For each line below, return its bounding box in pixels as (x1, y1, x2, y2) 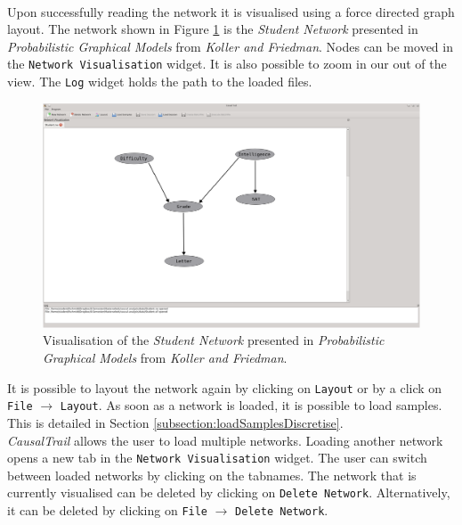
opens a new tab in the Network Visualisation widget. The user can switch (7, 448, 427, 467)
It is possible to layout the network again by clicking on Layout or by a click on (7, 378, 442, 397)
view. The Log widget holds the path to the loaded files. (7, 72, 312, 91)
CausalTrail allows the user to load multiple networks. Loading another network (7, 431, 443, 449)
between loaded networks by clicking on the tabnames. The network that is (7, 465, 417, 484)
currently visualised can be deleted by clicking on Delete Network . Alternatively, (7, 483, 450, 502)
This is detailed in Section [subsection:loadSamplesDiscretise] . (7, 413, 344, 431)
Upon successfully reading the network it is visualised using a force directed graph (7, 2, 455, 21)
